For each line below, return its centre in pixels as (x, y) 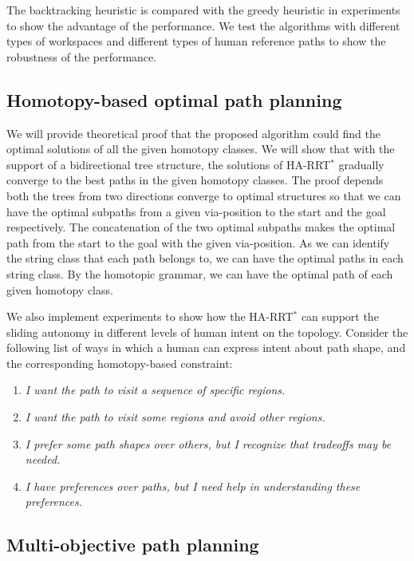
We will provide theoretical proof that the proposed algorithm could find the (193, 133)
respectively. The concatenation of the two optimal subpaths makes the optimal (201, 227)
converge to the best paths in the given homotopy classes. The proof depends (195, 180)
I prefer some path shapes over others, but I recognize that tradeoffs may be (208, 443)
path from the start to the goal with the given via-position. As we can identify (198, 242)
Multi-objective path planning (133, 545)
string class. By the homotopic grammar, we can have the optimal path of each (200, 273)
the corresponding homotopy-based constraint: (120, 363)
